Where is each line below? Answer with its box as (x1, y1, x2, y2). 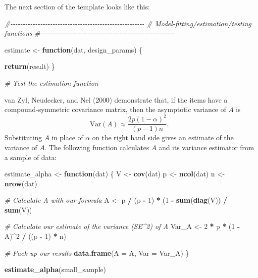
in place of (52, 132, 83, 143)
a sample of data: (4, 152, 57, 162)
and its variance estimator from (158, 142, 254, 152)
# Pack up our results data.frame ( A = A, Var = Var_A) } (4, 247, 189, 258)
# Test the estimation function (4, 77, 99, 88)
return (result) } (4, 61, 55, 71)
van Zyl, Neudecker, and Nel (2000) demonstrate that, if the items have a (4, 94, 228, 105)
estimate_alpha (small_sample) (4, 264, 106, 275)
